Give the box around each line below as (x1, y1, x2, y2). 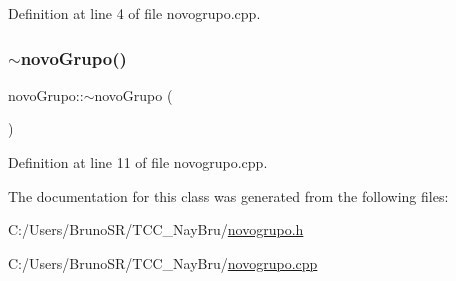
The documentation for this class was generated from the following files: (8, 185, 449, 206)
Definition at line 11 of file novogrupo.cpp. (8, 152, 268, 172)
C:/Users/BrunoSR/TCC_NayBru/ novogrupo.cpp (8, 252, 318, 273)
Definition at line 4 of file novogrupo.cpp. (8, 3, 261, 23)
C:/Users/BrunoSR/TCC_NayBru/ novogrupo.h (8, 219, 304, 240)
